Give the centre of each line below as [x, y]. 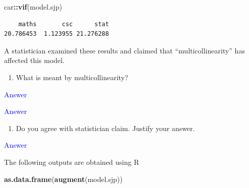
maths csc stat [64, 24]
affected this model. [34, 60]
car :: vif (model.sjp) [33, 7]
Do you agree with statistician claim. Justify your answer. [105, 128]
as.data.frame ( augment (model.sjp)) [63, 179]
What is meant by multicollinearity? [72, 77]
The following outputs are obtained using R [72, 162]
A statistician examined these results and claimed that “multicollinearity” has [124, 50]
